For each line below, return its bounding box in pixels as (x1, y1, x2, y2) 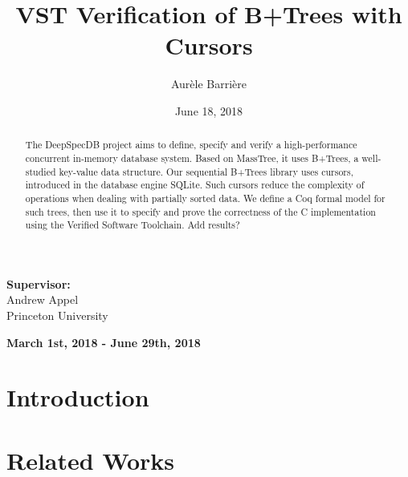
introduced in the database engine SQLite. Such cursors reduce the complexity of (25, 178, 365, 192)
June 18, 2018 (174, 102, 243, 119)
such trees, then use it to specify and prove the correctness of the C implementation (25, 204, 376, 218)
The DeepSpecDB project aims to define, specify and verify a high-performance (25, 138, 357, 152)
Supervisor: (6, 275, 71, 292)
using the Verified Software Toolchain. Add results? (25, 218, 240, 232)
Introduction (6, 381, 149, 414)
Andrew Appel (6, 291, 79, 308)
